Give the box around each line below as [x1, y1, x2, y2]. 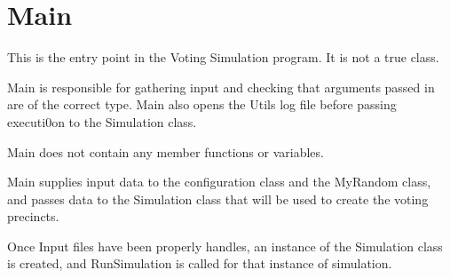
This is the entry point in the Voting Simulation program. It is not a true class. [7, 48, 439, 67]
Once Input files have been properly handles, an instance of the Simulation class [7, 236, 443, 255]
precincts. [7, 207, 59, 226]
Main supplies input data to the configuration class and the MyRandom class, [7, 172, 431, 191]
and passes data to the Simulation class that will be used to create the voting [7, 189, 429, 208]
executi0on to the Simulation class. [7, 112, 197, 131]
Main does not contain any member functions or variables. [7, 142, 324, 161]
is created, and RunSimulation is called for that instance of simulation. [7, 254, 392, 273]
